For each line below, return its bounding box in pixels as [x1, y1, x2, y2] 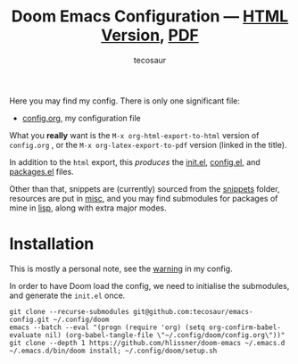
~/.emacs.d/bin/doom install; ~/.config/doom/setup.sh [9, 346, 218, 355]
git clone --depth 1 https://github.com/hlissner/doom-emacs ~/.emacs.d [9, 338, 286, 347]
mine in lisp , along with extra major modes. [9, 203, 167, 213]
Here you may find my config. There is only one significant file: [9, 95, 241, 106]
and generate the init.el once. [9, 290, 126, 301]
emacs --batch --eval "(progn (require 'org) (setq [9, 323, 205, 332]
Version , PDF [101, 25, 199, 45]
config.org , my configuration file [21, 112, 141, 123]
